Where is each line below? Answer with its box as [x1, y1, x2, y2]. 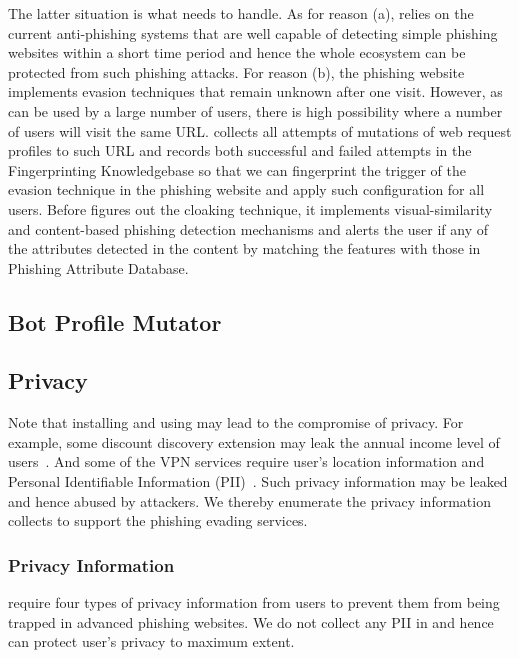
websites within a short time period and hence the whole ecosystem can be [8, 42, 466, 63]
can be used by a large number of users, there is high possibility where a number [8, 100, 503, 121]
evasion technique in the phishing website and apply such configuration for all [8, 179, 485, 200]
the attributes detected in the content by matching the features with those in [8, 238, 481, 259]
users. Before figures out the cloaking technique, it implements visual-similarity [8, 198, 493, 219]
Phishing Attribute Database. [8, 257, 189, 278]
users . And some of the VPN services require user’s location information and [8, 451, 485, 472]
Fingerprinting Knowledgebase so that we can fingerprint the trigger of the [8, 159, 466, 180]
